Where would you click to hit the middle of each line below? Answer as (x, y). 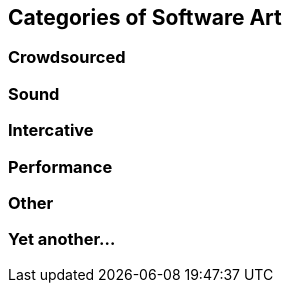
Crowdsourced (67, 57)
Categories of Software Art (145, 17)
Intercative (51, 130)
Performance (60, 166)
